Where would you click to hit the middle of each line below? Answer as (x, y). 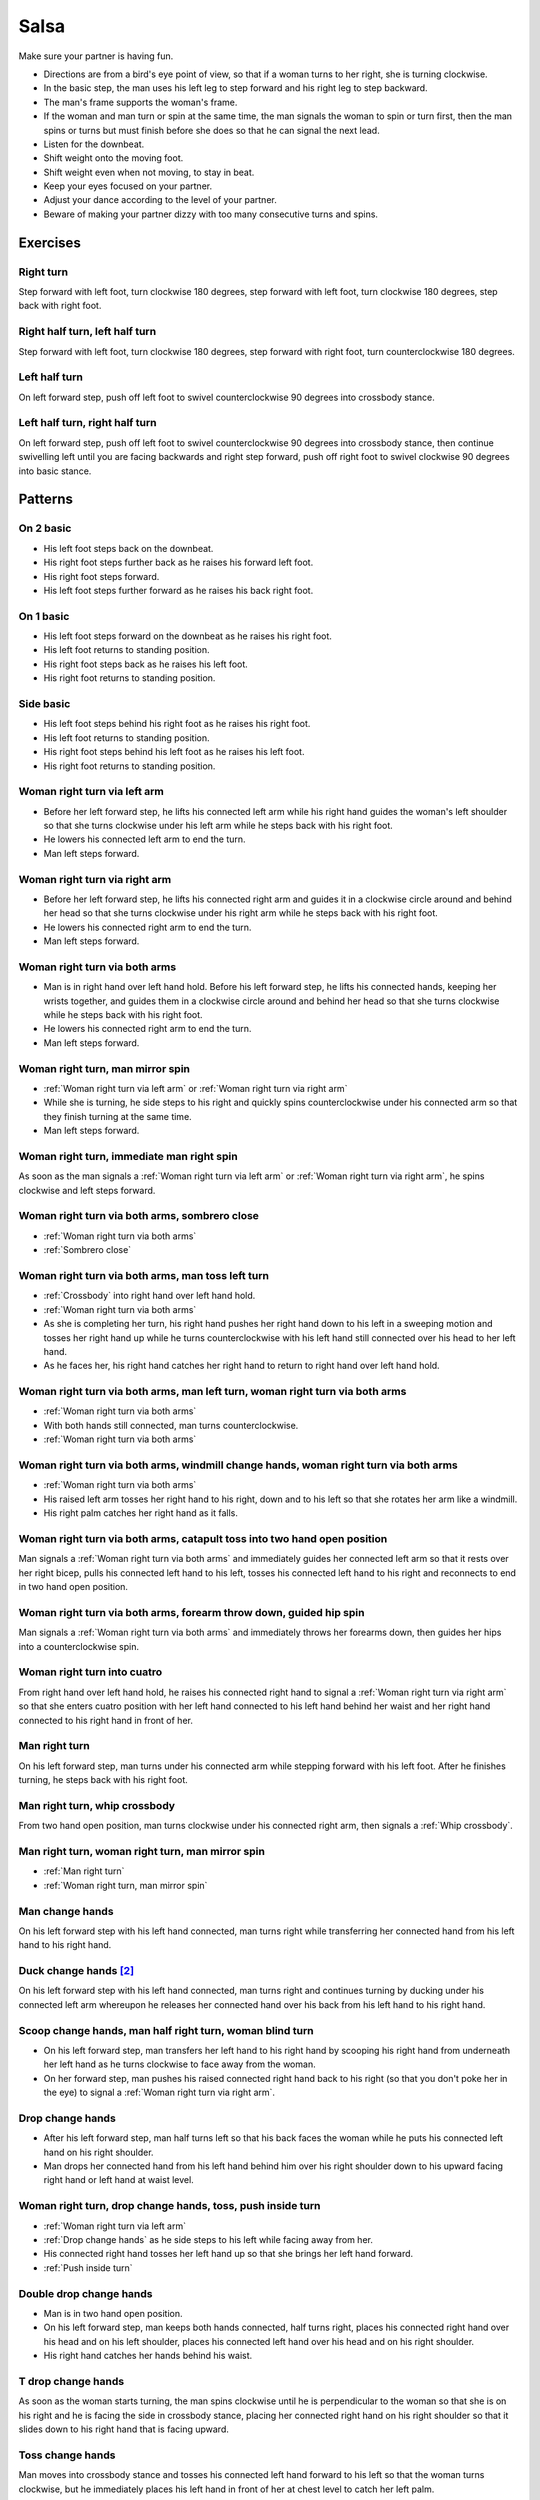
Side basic (44, 703)
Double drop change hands (85, 2293)
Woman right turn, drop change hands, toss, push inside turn (169, 2206)
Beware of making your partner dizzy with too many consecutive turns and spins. (211, 214)
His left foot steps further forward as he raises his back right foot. (178, 590)
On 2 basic (45, 528)
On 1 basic (44, 616)
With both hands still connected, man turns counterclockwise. (171, 1425)
